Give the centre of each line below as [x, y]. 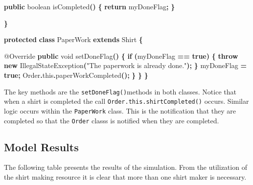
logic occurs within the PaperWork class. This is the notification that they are [120, 110]
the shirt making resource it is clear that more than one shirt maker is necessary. [125, 176]
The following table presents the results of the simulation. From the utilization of [126, 167]
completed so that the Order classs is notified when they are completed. [112, 120]
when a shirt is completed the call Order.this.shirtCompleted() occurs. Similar [126, 101]
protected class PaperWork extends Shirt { [73, 39]
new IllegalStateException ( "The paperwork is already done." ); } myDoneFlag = [126, 65]
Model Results [41, 147]
